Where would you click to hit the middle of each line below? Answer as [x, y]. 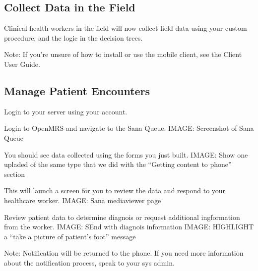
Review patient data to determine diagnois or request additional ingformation [122, 217]
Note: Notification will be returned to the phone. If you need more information [124, 253]
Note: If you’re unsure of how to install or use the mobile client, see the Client [123, 54]
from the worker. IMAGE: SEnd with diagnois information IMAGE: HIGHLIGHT [129, 227]
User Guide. [22, 64]
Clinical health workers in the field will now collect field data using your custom [126, 28]
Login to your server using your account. [66, 111]
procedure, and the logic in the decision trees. [73, 37]
